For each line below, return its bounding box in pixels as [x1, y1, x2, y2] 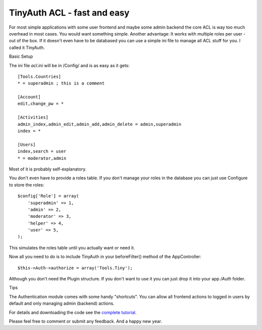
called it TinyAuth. [9, 44, 45, 51]
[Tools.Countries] [17, 73, 62, 79]
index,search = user [17, 149, 66, 154]
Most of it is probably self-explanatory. [9, 166, 87, 172]
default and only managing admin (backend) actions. [9, 300, 115, 306]
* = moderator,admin [17, 156, 66, 161]
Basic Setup [9, 53, 33, 59]
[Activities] [17, 115, 49, 120]
